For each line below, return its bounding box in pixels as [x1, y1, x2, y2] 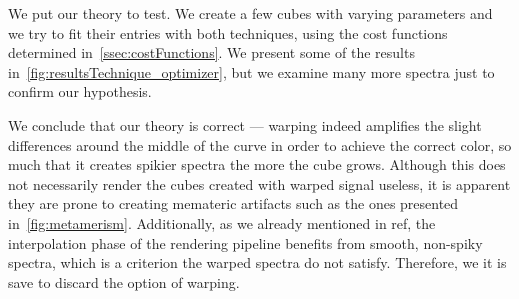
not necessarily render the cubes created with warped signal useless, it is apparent [8, 173, 511, 194]
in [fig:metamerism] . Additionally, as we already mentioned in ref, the [8, 212, 436, 233]
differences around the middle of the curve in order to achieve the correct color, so [8, 134, 512, 155]
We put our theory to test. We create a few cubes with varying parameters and [8, 3, 493, 23]
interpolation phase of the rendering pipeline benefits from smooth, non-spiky [8, 232, 483, 253]
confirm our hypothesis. [8, 81, 152, 102]
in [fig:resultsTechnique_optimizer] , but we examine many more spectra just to [8, 61, 495, 82]
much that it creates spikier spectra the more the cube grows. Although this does [8, 154, 506, 175]
